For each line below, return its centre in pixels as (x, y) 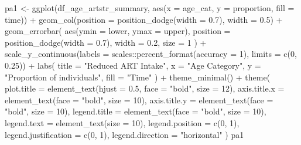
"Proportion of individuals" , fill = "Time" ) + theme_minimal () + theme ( (138, 77)
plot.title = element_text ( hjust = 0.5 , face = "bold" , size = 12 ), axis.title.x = (145, 88)
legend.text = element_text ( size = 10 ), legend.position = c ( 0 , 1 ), (122, 122)
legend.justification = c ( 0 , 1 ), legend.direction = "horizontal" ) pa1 (124, 134)
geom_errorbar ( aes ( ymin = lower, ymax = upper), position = (118, 31)
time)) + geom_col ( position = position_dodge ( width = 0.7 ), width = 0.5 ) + (144, 19)
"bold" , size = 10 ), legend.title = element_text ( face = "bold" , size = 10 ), (136, 111)
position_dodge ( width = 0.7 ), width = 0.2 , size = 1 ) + (106, 42)
